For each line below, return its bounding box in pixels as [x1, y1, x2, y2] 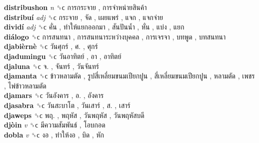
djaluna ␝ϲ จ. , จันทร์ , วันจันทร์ [4, 60, 99, 71]
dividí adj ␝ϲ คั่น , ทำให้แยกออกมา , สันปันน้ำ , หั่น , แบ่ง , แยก [4, 21, 184, 32]
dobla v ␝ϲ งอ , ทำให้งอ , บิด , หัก [4, 129, 104, 139]
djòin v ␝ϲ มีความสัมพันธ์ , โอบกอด [4, 119, 105, 130]
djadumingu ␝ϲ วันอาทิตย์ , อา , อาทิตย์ [4, 50, 121, 61]
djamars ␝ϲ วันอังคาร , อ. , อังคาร [4, 90, 104, 100]
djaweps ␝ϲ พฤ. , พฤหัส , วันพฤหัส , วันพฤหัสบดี [4, 109, 144, 120]
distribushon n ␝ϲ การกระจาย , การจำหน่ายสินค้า [4, 2, 147, 12]
